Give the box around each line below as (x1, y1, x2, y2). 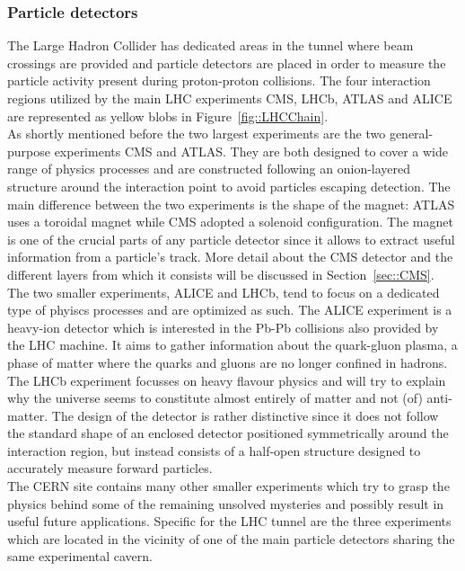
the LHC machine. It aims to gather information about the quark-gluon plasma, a (7, 335, 458, 354)
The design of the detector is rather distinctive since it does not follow (51, 406, 439, 424)
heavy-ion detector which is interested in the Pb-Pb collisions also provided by (7, 317, 439, 336)
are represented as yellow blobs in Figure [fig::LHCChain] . (7, 106, 329, 125)
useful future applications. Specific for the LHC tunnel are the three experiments (7, 512, 452, 531)
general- (389, 124, 434, 143)
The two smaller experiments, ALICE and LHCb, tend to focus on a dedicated (7, 282, 440, 301)
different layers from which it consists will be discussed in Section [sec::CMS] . (7, 264, 434, 283)
